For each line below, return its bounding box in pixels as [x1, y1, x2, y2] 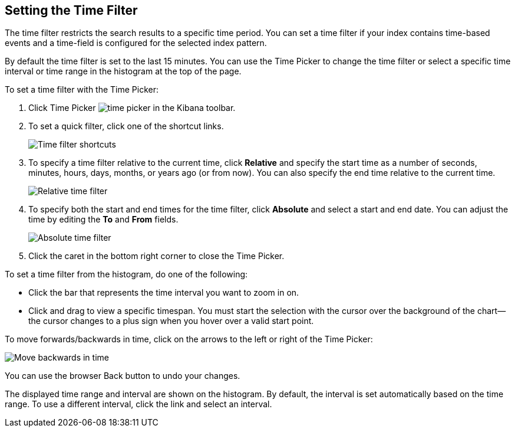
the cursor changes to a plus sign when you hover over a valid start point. [28, 316, 314, 326]
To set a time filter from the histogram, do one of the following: [5, 269, 248, 280]
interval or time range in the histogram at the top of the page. [5, 66, 242, 77]
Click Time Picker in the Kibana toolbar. [28, 103, 236, 113]
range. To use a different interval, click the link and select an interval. [5, 399, 272, 410]
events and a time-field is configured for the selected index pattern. [5, 38, 267, 48]
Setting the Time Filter [5, 3, 138, 18]
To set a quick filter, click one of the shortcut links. [28, 121, 224, 132]
